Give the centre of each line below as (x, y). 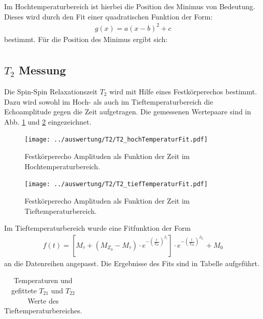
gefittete (24, 290)
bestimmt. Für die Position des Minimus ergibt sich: (86, 39)
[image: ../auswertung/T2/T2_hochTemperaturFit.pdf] (116, 140)
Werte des (43, 300)
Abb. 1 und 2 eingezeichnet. (48, 121)
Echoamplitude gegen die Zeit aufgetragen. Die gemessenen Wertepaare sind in (128, 112)
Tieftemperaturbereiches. (43, 311)
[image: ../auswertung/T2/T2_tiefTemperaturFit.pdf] (116, 184)
